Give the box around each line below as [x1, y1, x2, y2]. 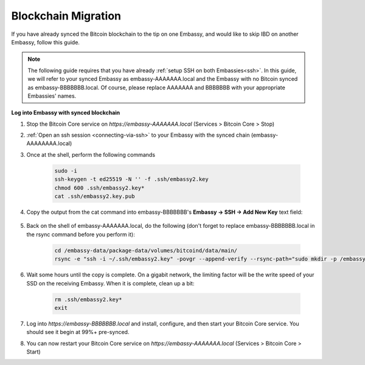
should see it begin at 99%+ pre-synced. [26, 329, 130, 336]
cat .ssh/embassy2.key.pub [54, 193, 135, 200]
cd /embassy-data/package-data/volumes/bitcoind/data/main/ [54, 247, 238, 254]
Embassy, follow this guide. [11, 38, 80, 46]
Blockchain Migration [11, 9, 122, 22]
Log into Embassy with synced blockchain [11, 109, 120, 117]
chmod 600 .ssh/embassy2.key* [54, 184, 145, 191]
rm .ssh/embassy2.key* [54, 296, 122, 303]
